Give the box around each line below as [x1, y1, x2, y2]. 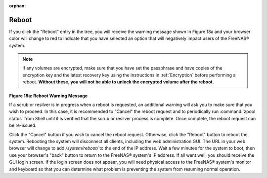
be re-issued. [9, 122, 37, 128]
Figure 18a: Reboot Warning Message [9, 93, 88, 99]
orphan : [9, 3, 26, 8]
